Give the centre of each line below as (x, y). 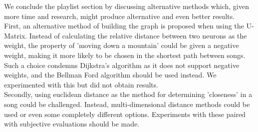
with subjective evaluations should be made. (72, 124)
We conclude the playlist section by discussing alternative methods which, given (126, 6)
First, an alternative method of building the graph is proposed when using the (124, 26)
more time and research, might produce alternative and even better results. (119, 16)
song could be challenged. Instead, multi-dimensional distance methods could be (127, 104)
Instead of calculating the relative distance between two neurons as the (138, 35)
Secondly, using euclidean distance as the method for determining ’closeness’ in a (128, 94)
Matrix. (16, 35)
